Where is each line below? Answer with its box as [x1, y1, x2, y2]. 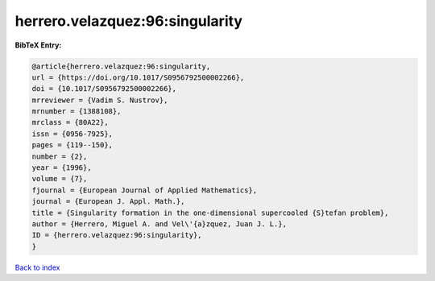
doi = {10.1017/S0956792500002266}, [31, 85, 177, 93]
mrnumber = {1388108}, [31, 107, 122, 116]
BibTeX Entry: [14, 40, 62, 50]
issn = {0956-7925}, [31, 129, 113, 138]
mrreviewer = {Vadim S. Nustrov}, [31, 95, 168, 105]
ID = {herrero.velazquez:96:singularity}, [31, 230, 202, 240]
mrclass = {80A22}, [31, 118, 109, 127]
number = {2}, [31, 151, 88, 161]
